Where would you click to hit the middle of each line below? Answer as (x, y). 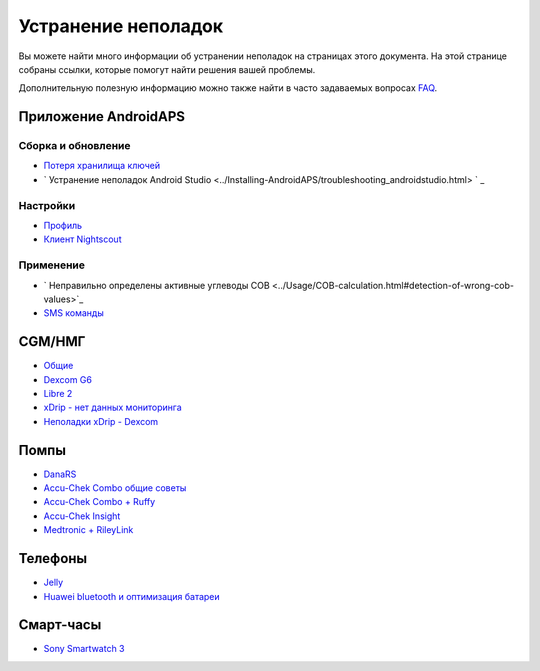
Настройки (47, 205)
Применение (51, 265)
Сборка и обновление (74, 146)
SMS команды (73, 313)
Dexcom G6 (67, 379)
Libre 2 (58, 394)
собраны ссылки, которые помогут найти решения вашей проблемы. (167, 69)
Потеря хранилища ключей (101, 166)
